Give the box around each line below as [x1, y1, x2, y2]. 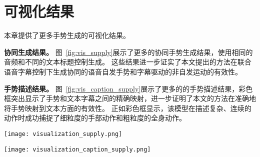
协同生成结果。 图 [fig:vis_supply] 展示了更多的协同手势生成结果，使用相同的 [4, 46, 253, 57]
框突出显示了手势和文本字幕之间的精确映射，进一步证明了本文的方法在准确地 [4, 93, 256, 103]
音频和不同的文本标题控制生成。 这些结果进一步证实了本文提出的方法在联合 [4, 56, 251, 67]
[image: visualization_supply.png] [4, 130, 122, 137]
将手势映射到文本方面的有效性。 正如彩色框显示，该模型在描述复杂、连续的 [4, 102, 251, 113]
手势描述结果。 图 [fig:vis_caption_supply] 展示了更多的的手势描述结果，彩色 [4, 83, 253, 93]
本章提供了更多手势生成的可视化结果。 [4, 30, 130, 40]
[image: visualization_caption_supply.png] [4, 145, 151, 153]
